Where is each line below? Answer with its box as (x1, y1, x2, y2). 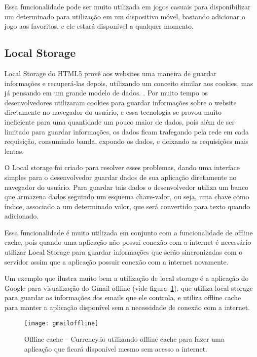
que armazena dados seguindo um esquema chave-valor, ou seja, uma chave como (4, 191, 249, 202)
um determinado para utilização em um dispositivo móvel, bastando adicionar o (4, 11, 246, 21)
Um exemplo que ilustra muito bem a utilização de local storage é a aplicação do (4, 273, 249, 283)
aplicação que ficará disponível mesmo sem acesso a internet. (24, 343, 208, 354)
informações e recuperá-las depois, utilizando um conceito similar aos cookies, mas (4, 78, 253, 88)
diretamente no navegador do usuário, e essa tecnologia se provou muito (4, 107, 221, 117)
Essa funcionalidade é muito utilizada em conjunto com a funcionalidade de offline (4, 227, 253, 237)
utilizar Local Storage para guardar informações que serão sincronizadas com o (4, 247, 243, 257)
